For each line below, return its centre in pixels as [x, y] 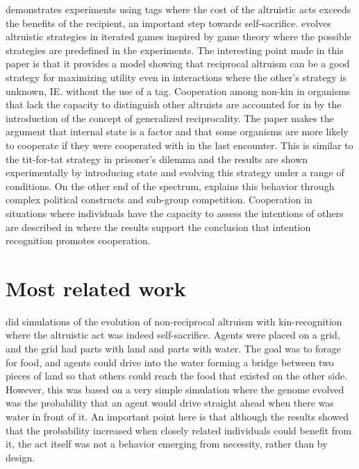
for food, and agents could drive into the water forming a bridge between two [170, 362]
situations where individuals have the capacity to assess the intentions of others [175, 213]
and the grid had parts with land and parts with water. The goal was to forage [174, 348]
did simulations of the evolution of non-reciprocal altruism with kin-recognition [174, 321]
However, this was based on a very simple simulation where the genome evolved [175, 389]
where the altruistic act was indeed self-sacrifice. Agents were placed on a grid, [173, 335]
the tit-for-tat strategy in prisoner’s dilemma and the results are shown [157, 159]
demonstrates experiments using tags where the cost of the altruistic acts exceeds [178, 9]
